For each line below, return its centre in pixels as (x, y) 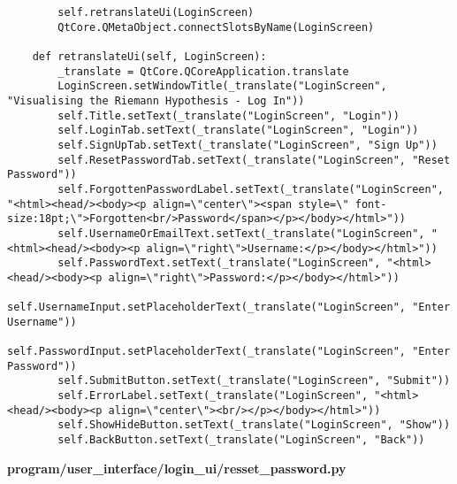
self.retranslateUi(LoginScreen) (156, 12)
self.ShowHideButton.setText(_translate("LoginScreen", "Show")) (254, 425)
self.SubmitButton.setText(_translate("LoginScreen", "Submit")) (254, 381)
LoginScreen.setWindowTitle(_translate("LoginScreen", (222, 86)
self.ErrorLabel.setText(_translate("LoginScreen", (213, 396)
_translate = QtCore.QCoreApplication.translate (203, 71)
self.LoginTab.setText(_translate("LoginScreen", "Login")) (238, 131)
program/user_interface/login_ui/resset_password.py (177, 468)
